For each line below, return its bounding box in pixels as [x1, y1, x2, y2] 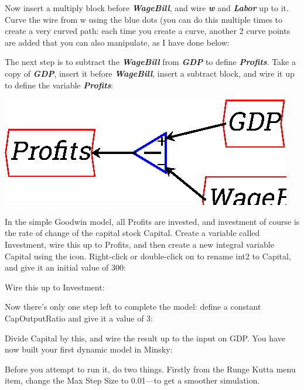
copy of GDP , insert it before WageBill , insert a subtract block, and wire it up [5, 67, 295, 79]
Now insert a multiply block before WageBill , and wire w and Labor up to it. [5, 2, 289, 13]
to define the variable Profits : [5, 78, 114, 91]
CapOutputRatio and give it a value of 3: [5, 312, 153, 324]
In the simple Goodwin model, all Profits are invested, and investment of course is [5, 215, 300, 227]
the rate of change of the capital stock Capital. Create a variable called [5, 227, 260, 239]
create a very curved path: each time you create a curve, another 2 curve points [5, 25, 291, 37]
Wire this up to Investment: [5, 280, 105, 293]
